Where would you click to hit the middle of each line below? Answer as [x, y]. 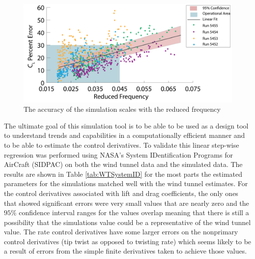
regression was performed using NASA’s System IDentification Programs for [118, 154]
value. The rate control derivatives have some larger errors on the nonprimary [121, 232]
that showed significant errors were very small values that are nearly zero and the [127, 203]
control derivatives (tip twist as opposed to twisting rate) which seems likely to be [128, 241]
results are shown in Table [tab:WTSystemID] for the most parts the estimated [123, 174]
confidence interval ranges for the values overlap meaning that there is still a [134, 212]
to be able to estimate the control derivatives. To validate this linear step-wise [122, 145]
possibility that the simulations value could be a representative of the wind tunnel [127, 222]
